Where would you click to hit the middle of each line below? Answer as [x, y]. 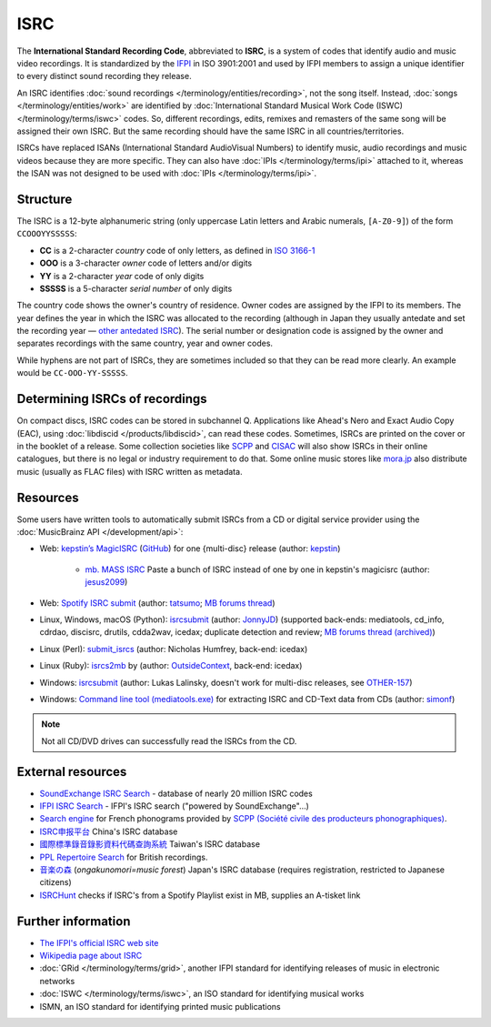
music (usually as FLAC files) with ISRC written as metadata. [130, 471]
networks [57, 981]
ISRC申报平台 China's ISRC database [109, 831]
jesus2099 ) [106, 582]
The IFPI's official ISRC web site [99, 942]
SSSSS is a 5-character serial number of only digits [136, 288]
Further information [74, 921]
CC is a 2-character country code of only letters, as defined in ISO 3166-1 [177, 250]
